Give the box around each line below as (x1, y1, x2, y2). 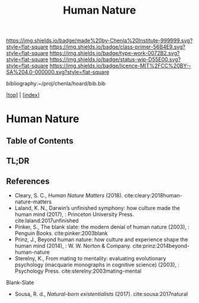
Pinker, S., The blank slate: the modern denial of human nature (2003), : (14, 223, 190, 230)
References (6, 176, 50, 186)
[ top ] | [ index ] (6, 91, 40, 98)
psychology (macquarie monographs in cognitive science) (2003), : (14, 261, 179, 268)
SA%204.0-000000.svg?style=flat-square (6, 69, 110, 76)
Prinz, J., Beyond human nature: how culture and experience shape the (14, 235, 188, 243)
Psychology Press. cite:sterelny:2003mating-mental (14, 267, 142, 275)
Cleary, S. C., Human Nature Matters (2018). (14, 192, 123, 199)
